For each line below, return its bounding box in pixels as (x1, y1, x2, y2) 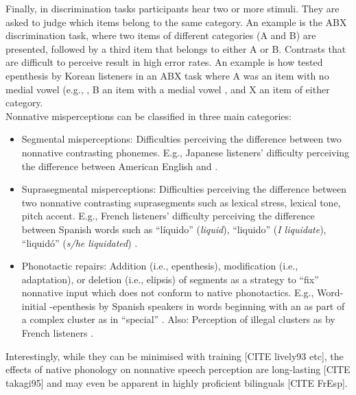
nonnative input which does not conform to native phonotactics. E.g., (21, 285, 314, 300)
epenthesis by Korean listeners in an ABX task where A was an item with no (5, 68, 329, 82)
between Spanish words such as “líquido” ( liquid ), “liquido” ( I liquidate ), (21, 222, 327, 236)
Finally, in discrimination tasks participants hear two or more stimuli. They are (5, 1, 340, 15)
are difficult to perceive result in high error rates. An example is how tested (5, 55, 323, 69)
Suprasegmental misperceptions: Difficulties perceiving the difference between (21, 182, 346, 196)
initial (21, 298, 47, 313)
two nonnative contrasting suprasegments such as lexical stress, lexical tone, (21, 195, 341, 209)
